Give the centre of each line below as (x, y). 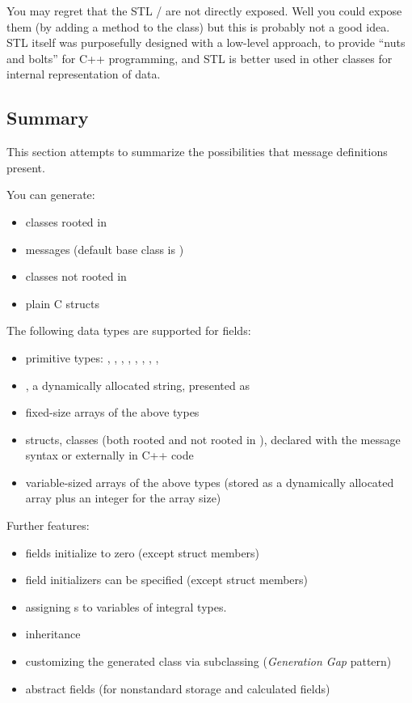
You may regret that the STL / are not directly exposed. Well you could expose (204, 11)
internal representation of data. (84, 74)
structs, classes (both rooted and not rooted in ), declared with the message (213, 439)
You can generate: (51, 195)
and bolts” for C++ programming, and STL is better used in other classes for (200, 58)
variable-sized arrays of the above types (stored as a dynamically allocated (210, 482)
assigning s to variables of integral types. (126, 606)
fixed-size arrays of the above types (112, 412)
